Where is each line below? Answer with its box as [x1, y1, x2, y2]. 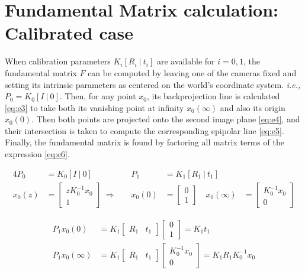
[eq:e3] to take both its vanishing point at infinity [5, 101, 184, 113]
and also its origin [220, 101, 285, 113]
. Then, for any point [59, 90, 136, 102]
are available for [156, 55, 215, 67]
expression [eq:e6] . [5, 148, 70, 160]
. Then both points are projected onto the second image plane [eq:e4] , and [31, 113, 300, 125]
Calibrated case [5, 21, 133, 45]
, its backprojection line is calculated [147, 90, 280, 102]
